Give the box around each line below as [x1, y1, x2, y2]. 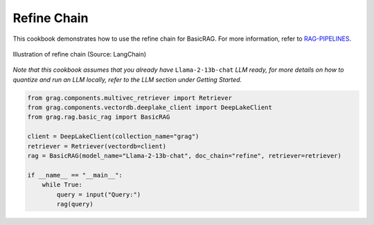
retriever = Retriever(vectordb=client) [27, 142, 166, 150]
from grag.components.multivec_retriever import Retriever [27, 94, 232, 101]
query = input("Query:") [56, 190, 141, 198]
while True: [42, 181, 83, 189]
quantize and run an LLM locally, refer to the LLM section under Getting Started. [12, 75, 242, 84]
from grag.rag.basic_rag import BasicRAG [27, 113, 170, 121]
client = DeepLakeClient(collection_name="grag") [27, 133, 199, 141]
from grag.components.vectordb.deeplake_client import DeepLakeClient [27, 104, 273, 112]
